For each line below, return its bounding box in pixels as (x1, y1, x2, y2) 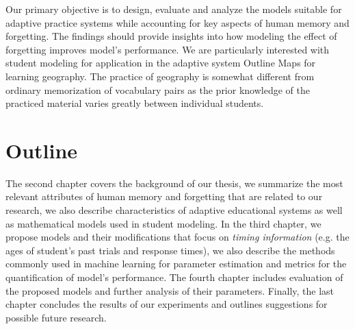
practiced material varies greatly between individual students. (5, 96, 264, 110)
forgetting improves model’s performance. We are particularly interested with (5, 42, 330, 56)
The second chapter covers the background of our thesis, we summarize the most (5, 175, 343, 190)
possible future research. (5, 310, 107, 324)
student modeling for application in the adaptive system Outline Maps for (5, 56, 316, 70)
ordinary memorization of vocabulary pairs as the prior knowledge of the (5, 82, 310, 97)
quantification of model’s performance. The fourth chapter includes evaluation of (5, 270, 343, 284)
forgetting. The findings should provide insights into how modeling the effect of (5, 29, 337, 43)
